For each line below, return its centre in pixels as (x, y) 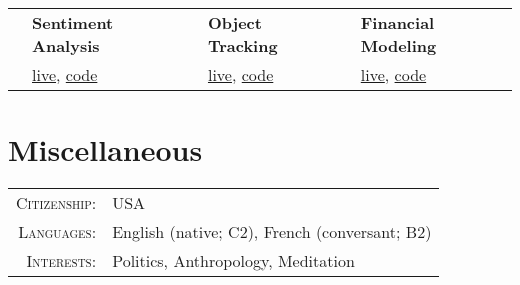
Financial (397, 22)
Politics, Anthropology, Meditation (233, 261)
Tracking (242, 45)
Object (234, 22)
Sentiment (73, 22)
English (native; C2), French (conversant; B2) (272, 232)
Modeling (398, 45)
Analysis (66, 45)
